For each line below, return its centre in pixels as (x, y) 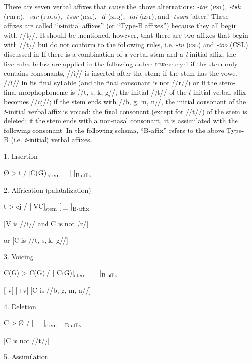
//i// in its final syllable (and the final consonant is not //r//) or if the (110, 82)
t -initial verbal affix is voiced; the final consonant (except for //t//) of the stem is (126, 111)
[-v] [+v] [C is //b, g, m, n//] (47, 290)
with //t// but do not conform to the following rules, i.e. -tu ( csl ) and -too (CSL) (126, 44)
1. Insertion (21, 156)
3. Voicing (19, 256)
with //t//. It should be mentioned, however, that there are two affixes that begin (126, 35)
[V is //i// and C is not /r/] (46, 223)
